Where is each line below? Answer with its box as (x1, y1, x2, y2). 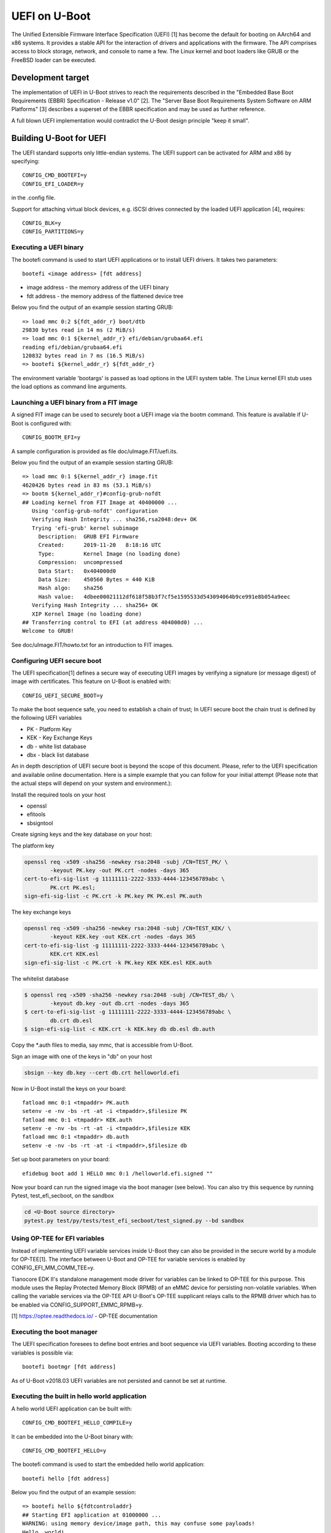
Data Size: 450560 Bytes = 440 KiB (38, 576, 155, 583)
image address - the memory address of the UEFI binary (26, 284, 169, 291)
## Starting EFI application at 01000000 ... (22, 1512, 162, 1518)
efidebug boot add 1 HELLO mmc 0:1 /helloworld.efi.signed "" (22, 1170, 213, 1177)
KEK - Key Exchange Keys (26, 734, 93, 741)
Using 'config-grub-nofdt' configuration (31, 507, 159, 514)
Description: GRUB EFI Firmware (38, 533, 139, 540)
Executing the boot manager (11, 1328, 98, 1336)
